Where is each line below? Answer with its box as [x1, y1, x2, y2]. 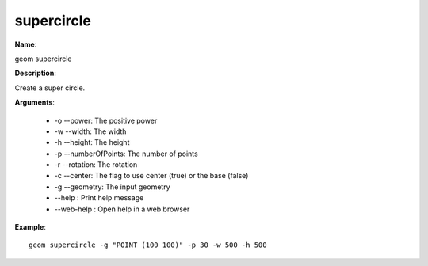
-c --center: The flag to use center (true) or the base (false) [54, 171, 249, 180]
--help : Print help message [54, 193, 144, 203]
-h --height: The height [54, 138, 130, 147]
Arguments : [14, 97, 55, 107]
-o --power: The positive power [54, 116, 158, 125]
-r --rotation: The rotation [54, 160, 138, 169]
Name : [14, 40, 37, 49]
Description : [14, 68, 57, 78]
